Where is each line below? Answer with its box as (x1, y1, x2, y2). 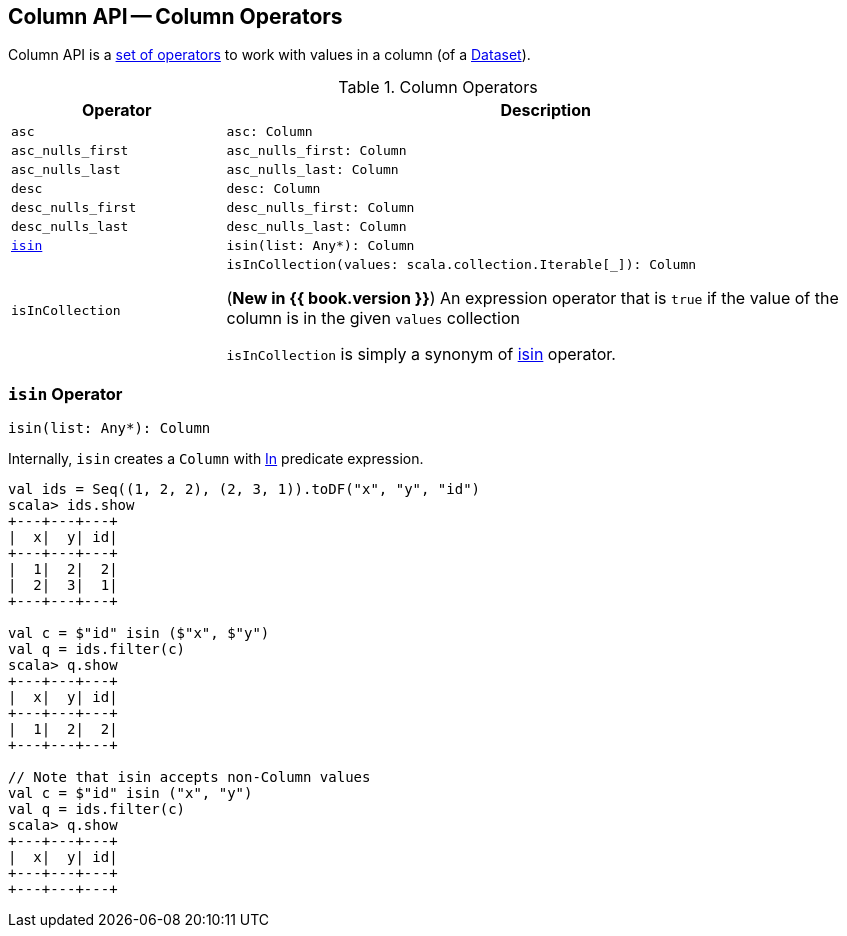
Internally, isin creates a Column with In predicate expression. (8, 450, 424, 468)
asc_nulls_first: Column (226, 143, 407, 159)
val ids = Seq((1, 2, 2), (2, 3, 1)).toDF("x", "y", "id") (8, 481, 481, 498)
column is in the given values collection (226, 308, 520, 329)
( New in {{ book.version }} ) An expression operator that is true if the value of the (226, 288, 839, 309)
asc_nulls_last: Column (226, 162, 399, 178)
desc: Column (226, 181, 321, 197)
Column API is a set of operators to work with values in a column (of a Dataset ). (8, 46, 531, 64)
